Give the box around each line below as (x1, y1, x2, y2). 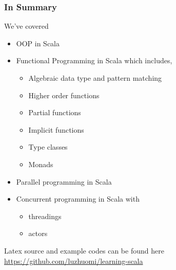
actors (28, 228, 48, 239)
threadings (28, 210, 62, 221)
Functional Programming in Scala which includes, (16, 55, 172, 66)
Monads (28, 158, 53, 169)
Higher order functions (28, 89, 100, 100)
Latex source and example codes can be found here (4, 245, 164, 256)
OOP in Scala (16, 38, 60, 48)
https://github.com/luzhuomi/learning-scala (4, 255, 143, 266)
